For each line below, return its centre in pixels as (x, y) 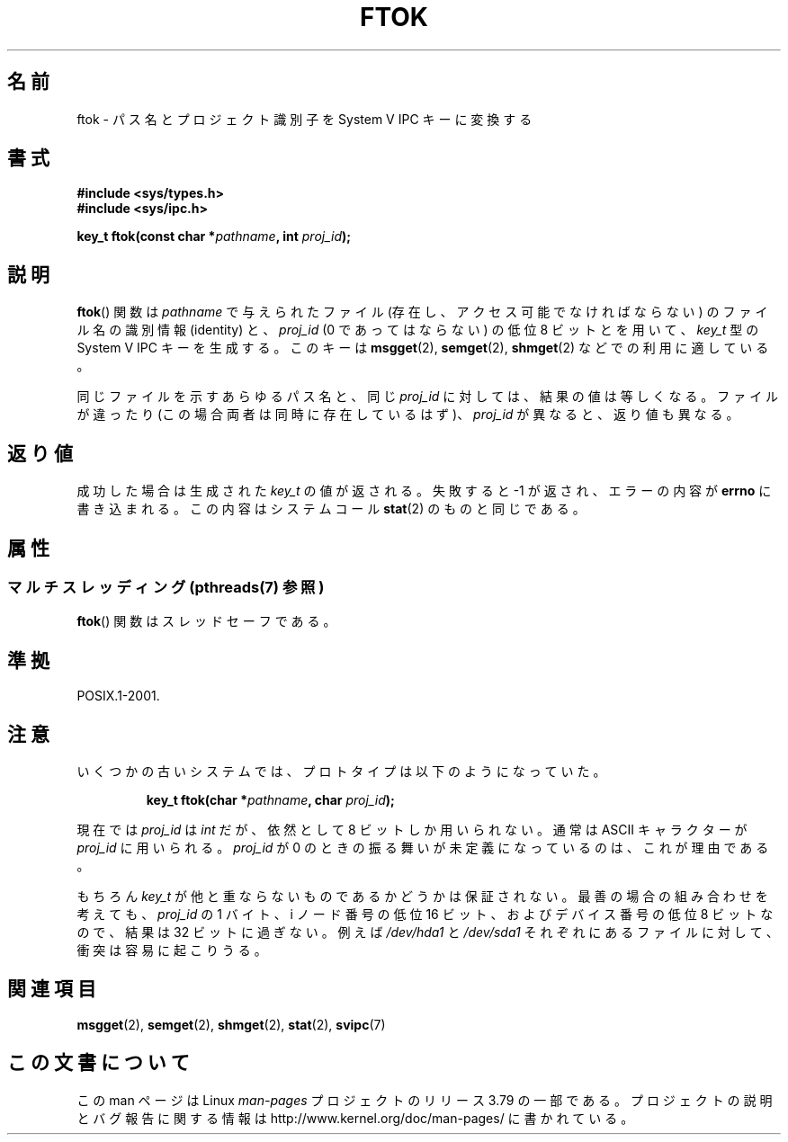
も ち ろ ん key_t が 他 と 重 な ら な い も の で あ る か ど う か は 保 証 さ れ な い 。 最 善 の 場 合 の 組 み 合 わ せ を (422, 897)
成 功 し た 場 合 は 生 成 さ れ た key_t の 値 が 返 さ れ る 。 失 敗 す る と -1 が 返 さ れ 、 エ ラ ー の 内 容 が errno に (424, 491)
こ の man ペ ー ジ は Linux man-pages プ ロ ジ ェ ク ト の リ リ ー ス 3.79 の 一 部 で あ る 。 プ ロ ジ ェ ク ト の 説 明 (425, 1100)
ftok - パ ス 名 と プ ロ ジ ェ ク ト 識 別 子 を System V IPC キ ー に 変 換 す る (304, 119)
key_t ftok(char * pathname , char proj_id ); (270, 800)
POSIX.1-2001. (118, 696)
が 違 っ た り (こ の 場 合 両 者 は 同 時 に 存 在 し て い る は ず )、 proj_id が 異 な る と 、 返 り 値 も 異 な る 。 (408, 415)
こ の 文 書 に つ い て (98, 1063)
